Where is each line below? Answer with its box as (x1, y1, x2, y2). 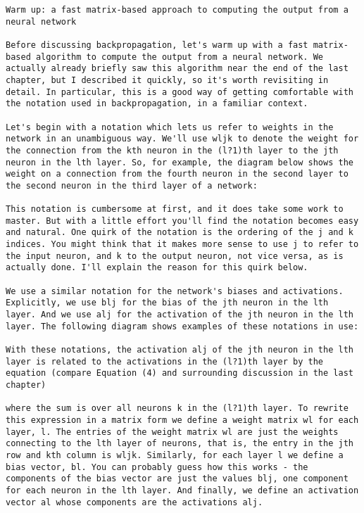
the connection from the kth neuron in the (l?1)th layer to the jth (6, 145, 339, 156)
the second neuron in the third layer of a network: (6, 180, 258, 191)
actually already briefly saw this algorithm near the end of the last (6, 63, 349, 74)
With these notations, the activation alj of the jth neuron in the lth (6, 345, 353, 355)
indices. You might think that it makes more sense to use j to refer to (6, 239, 359, 250)
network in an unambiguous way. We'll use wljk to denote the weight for (6, 134, 359, 144)
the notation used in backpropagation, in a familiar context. (6, 99, 308, 109)
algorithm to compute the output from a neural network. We (35, 51, 324, 62)
